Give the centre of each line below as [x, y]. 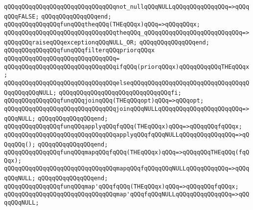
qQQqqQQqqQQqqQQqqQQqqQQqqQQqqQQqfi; [120, 93]
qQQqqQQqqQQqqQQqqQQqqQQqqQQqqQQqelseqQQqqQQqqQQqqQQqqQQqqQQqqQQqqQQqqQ [127, 83]
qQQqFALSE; [22, 16]
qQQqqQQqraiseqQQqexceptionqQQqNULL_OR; [71, 42]
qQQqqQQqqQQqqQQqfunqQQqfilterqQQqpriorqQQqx [79, 51]
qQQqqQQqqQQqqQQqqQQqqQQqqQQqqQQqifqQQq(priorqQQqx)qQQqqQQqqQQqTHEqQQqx [127, 67]
